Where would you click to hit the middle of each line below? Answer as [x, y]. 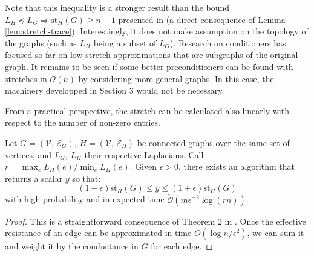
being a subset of [125, 43]
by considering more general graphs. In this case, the [176, 78]
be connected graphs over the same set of [213, 142]
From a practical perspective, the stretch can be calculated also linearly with [147, 110]
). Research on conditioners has [228, 43]
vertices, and [28, 154]
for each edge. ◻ [182, 246]
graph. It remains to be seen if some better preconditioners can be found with [149, 66]
